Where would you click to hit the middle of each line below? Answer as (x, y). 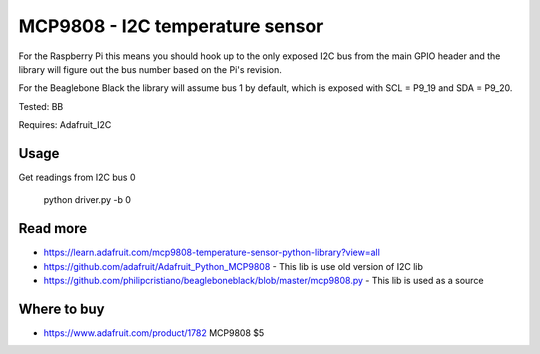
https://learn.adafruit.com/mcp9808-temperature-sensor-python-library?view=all (211, 252)
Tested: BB (41, 106)
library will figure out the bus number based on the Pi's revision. (150, 69)
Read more (53, 228)
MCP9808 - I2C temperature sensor (171, 26)
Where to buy (61, 308)
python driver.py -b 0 (87, 200)
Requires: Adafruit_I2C (65, 125)
